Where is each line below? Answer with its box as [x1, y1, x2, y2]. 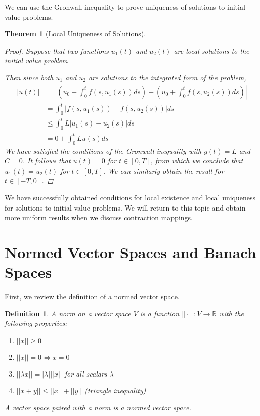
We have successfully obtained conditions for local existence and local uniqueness [5, 192, 256, 202]
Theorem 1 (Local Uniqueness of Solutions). [5, 28, 146, 39]
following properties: [5, 318, 67, 328]
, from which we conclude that [150, 155, 243, 166]
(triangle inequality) [84, 385, 146, 396]
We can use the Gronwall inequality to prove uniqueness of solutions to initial [5, 2, 245, 12]
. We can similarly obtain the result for [103, 165, 224, 176]
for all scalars [64, 368, 107, 379]
